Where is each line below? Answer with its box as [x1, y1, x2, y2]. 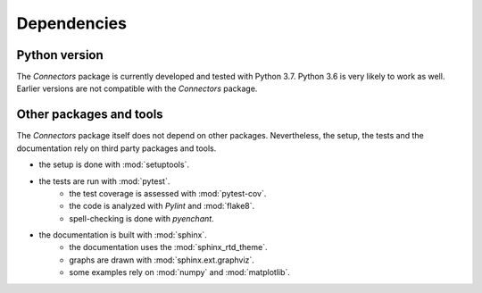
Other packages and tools [16, 107, 164, 122]
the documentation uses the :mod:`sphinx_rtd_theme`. [69, 242, 268, 253]
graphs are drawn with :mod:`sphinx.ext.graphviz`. [69, 255, 254, 265]
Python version [16, 47, 104, 63]
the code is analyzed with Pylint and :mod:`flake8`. [69, 201, 255, 212]
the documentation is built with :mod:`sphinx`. [38, 230, 207, 240]
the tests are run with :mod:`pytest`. [38, 175, 170, 187]
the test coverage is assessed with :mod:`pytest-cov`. [69, 188, 267, 198]
